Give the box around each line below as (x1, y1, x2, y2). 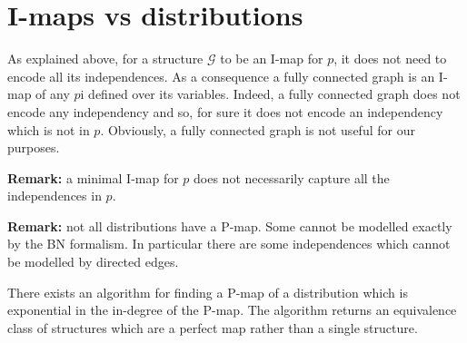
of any (35, 84, 70, 103)
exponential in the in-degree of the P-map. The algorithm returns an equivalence (7, 300, 457, 319)
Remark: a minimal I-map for (7, 168, 179, 187)
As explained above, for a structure (7, 49, 204, 68)
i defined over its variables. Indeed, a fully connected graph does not (80, 84, 461, 103)
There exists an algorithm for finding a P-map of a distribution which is (7, 282, 408, 301)
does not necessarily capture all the (194, 168, 390, 187)
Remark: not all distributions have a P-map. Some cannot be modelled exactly (7, 216, 452, 235)
